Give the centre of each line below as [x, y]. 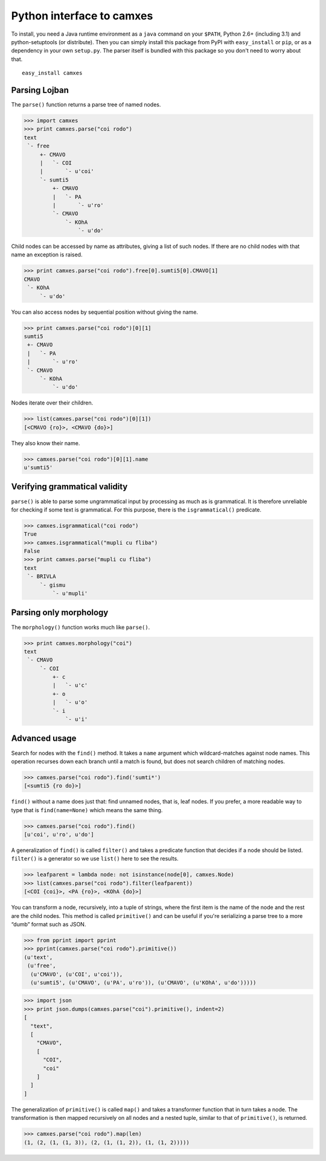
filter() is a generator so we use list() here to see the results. [95, 859]
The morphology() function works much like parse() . [81, 627]
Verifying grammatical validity [69, 487]
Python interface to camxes [82, 16]
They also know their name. [46, 443]
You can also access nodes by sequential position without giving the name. [105, 312]
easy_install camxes [52, 73]
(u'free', [42, 966]
